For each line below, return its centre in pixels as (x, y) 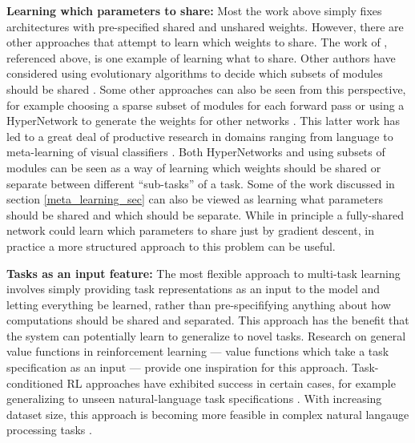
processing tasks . (49, 430)
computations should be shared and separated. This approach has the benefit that (208, 320)
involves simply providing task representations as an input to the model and (193, 289)
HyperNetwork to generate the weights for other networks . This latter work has (203, 121)
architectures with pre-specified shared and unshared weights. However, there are (205, 26)
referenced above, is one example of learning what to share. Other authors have (201, 57)
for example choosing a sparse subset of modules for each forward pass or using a (205, 105)
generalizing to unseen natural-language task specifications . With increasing (194, 399)
